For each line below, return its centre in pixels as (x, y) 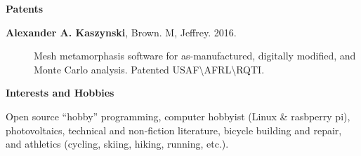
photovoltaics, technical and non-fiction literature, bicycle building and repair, (174, 130)
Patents (25, 8)
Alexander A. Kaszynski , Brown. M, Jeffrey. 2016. (121, 32)
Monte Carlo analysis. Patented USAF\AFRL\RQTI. (149, 69)
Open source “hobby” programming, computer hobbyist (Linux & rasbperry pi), (178, 116)
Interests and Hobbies (60, 93)
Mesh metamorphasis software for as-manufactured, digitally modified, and (195, 56)
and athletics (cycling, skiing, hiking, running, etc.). (117, 144)
